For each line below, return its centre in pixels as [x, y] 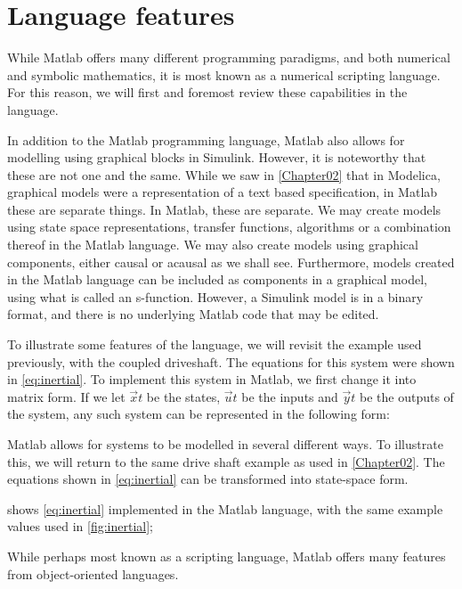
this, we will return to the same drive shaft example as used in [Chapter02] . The [226, 461]
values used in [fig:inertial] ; [80, 526]
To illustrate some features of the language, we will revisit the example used [215, 344]
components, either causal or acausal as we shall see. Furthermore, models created [231, 262]
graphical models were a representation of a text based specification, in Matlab [223, 192]
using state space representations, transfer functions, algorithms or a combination [229, 227]
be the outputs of [406, 396]
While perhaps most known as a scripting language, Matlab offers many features [227, 556]
